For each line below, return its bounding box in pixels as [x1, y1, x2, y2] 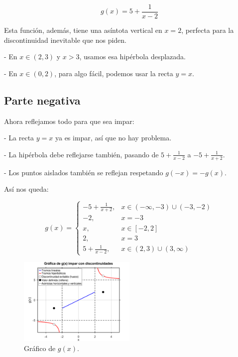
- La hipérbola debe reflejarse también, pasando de [4, 149, 159, 159]
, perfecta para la [181, 25, 234, 35]
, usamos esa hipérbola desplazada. [79, 51, 186, 62]
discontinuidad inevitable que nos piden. [4, 34, 126, 45]
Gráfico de [24, 343, 56, 353]
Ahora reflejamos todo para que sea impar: [4, 116, 134, 126]
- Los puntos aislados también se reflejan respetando [4, 167, 163, 177]
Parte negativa [4, 92, 81, 108]
